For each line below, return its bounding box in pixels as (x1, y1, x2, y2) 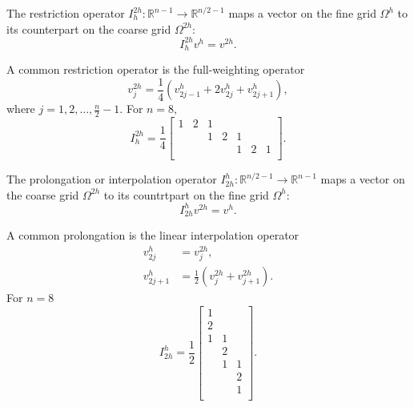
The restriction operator (6, 5, 125, 21)
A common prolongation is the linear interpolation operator (6, 227, 299, 244)
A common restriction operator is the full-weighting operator (6, 61, 305, 78)
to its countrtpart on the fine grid (103, 186, 269, 203)
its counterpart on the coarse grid (6, 20, 171, 37)
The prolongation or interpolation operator (6, 171, 217, 187)
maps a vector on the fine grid (228, 5, 376, 21)
